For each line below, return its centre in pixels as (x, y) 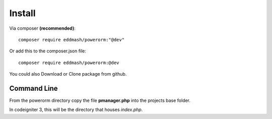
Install (22, 13)
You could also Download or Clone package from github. (68, 74)
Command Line (33, 88)
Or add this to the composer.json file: (48, 51)
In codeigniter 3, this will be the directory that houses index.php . (76, 110)
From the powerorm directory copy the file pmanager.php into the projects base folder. (100, 100)
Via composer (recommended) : (42, 28)
